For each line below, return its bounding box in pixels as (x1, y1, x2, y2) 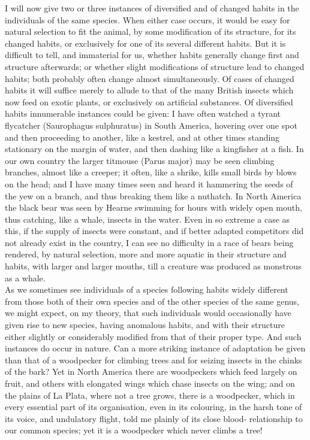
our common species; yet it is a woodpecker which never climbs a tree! (5, 424, 263, 436)
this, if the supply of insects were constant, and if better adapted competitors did (5, 224, 304, 237)
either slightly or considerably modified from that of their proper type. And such (5, 330, 302, 342)
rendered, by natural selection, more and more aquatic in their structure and (5, 248, 287, 260)
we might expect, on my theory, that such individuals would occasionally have (5, 307, 291, 319)
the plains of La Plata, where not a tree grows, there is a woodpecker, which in (5, 389, 295, 401)
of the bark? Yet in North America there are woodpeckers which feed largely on (5, 365, 297, 378)
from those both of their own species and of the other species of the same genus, (5, 295, 299, 307)
